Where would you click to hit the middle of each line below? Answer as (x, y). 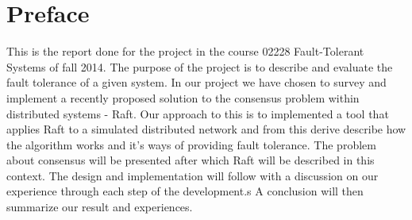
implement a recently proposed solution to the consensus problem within (183, 97)
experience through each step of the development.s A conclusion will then (185, 191)
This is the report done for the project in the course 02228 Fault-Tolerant (185, 51)
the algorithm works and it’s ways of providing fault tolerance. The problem (191, 144)
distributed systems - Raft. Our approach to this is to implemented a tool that (198, 113)
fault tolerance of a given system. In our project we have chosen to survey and (196, 82)
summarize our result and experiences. (100, 207)
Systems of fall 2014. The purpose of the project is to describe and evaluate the (200, 66)
